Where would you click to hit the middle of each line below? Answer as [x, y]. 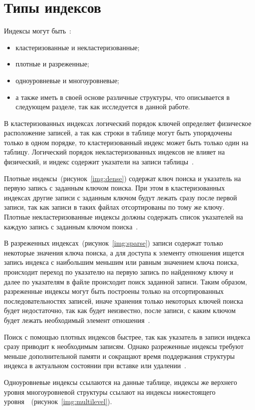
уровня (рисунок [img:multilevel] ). [58, 401]
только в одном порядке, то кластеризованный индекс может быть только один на [126, 142]
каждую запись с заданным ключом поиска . [71, 226]
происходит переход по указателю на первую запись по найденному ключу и [119, 272]
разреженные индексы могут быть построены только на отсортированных [114, 291]
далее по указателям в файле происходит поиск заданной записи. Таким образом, [126, 281]
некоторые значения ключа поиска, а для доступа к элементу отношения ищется [124, 252]
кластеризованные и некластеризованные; [77, 47]
